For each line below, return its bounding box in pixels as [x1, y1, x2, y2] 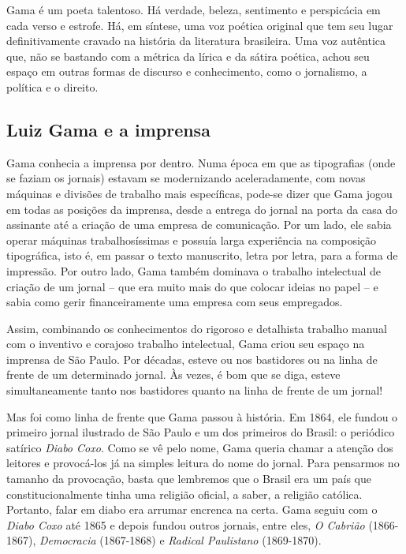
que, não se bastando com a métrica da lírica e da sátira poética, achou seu [6, 47, 370, 64]
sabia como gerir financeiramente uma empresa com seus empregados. [6, 294, 343, 310]
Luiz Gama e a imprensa [6, 117, 210, 141]
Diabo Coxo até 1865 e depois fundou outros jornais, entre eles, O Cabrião [6, 516, 365, 533]
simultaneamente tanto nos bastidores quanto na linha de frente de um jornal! [6, 382, 383, 399]
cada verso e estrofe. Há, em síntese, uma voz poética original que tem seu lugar [6, 17, 393, 33]
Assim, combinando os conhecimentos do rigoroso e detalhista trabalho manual [6, 320, 387, 336]
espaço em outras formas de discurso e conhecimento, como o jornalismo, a [6, 63, 367, 80]
